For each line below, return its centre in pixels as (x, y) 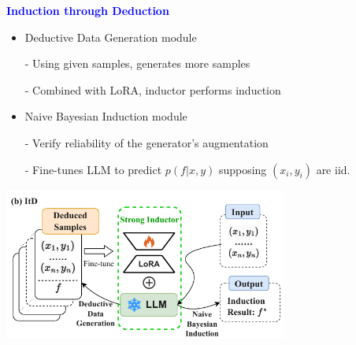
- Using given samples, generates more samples (137, 63)
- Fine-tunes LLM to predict (93, 169)
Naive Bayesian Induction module (106, 116)
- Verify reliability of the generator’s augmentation (146, 142)
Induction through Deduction (88, 10)
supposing (243, 169)
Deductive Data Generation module (111, 37)
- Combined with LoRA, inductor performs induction (153, 89)
